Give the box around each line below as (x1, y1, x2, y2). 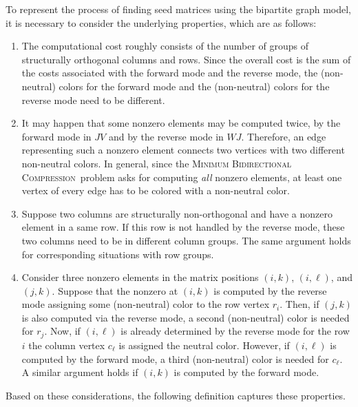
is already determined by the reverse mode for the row (120, 324, 350, 338)
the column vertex (28, 337, 105, 352)
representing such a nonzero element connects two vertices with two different (21, 143, 345, 157)
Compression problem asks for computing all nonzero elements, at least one (21, 169, 342, 184)
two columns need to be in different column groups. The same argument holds (21, 233, 351, 247)
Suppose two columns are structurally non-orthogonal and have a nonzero (21, 206, 333, 220)
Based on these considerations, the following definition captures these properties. (6, 388, 346, 402)
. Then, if (280, 297, 319, 311)
